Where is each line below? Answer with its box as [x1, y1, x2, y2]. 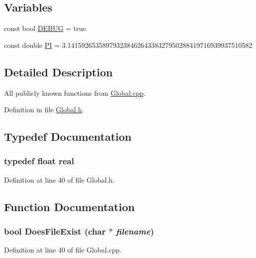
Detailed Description [4, 64, 113, 79]
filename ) [116, 225, 154, 238]
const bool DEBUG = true [4, 23, 86, 33]
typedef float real [4, 155, 74, 167]
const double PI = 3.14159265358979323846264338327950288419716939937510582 [4, 39, 253, 50]
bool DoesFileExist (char [4, 225, 106, 238]
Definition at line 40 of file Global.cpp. [4, 245, 122, 255]
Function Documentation [4, 199, 135, 214]
